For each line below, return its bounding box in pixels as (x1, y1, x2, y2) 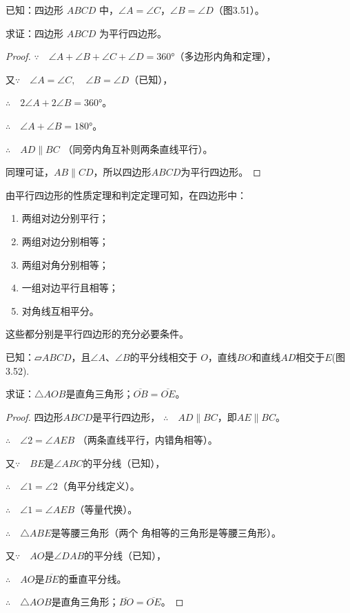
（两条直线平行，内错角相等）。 (77, 433, 218, 447)
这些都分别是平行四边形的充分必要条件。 (6, 326, 189, 341)
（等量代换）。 (74, 502, 138, 517)
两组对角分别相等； (21, 257, 109, 271)
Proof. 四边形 (6, 409, 63, 424)
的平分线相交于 (130, 349, 198, 364)
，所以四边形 (93, 165, 152, 179)
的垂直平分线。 (59, 571, 127, 585)
